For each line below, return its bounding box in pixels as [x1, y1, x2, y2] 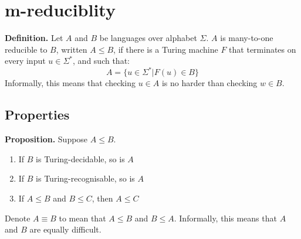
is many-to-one [220, 32, 273, 44]
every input [5, 54, 46, 67]
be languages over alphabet [99, 32, 197, 44]
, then [92, 192, 113, 204]
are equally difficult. [29, 223, 102, 235]
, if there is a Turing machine [113, 43, 218, 55]
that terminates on [229, 43, 296, 55]
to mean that [59, 211, 106, 224]
